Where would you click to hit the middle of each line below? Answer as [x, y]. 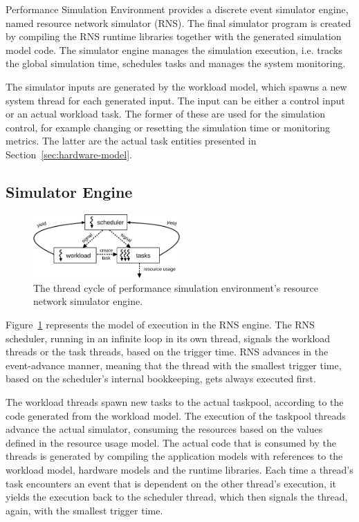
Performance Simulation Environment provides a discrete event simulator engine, [177, 9]
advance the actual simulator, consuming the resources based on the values [164, 429]
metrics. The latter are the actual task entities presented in [131, 141]
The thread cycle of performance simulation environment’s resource [176, 287]
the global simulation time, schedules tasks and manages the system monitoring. [176, 63]
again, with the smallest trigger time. [84, 510]
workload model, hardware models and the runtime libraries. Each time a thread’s [179, 469]
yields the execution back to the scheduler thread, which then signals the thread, [177, 497]
